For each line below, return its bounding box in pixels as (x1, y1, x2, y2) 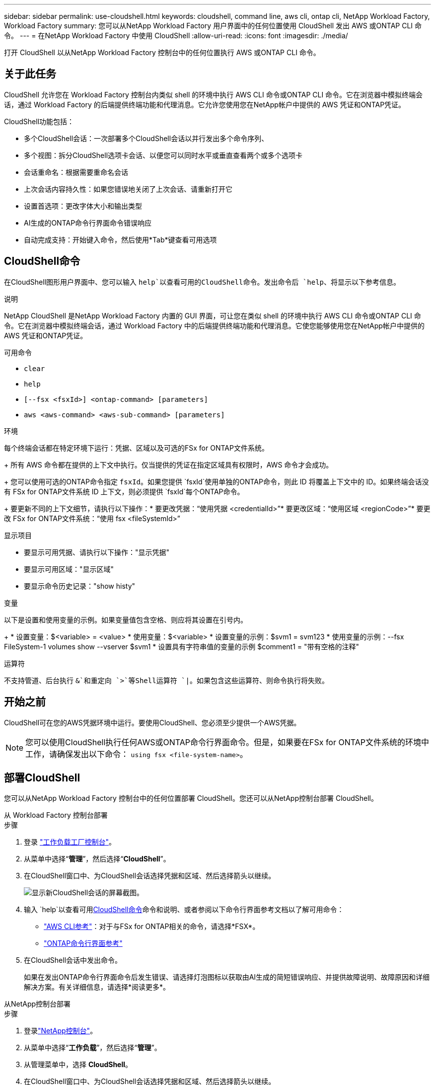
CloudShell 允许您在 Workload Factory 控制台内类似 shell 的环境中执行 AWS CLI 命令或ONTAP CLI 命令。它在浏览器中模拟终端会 (4, 90, 423, 99)
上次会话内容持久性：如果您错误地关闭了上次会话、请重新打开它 (24, 184, 232, 193)
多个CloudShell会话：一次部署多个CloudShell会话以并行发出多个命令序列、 (24, 134, 269, 143)
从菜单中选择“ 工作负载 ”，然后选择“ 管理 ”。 (24, 1043, 161, 1052)
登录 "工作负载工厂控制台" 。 (24, 838, 116, 847)
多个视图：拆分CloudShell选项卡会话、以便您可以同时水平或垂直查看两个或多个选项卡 (24, 151, 303, 159)
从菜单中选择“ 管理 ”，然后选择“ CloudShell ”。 (24, 854, 170, 863)
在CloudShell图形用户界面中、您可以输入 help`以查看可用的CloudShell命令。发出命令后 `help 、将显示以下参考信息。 (4, 277, 401, 286)
